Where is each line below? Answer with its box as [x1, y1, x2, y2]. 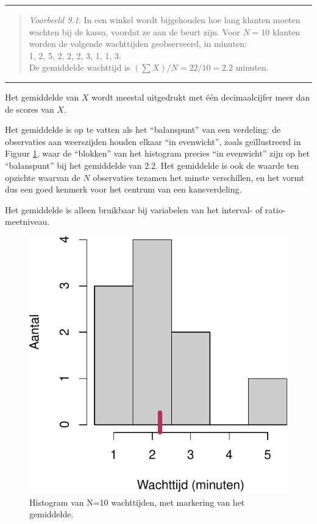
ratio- [265, 203, 286, 216]
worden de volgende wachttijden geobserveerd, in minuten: [29, 37, 247, 50]
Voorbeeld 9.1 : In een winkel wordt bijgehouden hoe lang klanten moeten [29, 13, 301, 26]
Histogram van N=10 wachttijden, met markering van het [29, 495, 245, 508]
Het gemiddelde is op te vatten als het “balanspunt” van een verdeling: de [5, 123, 281, 136]
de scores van [5, 102, 54, 115]
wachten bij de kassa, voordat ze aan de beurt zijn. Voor [29, 25, 240, 38]
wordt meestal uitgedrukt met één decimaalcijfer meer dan [91, 90, 310, 103]
